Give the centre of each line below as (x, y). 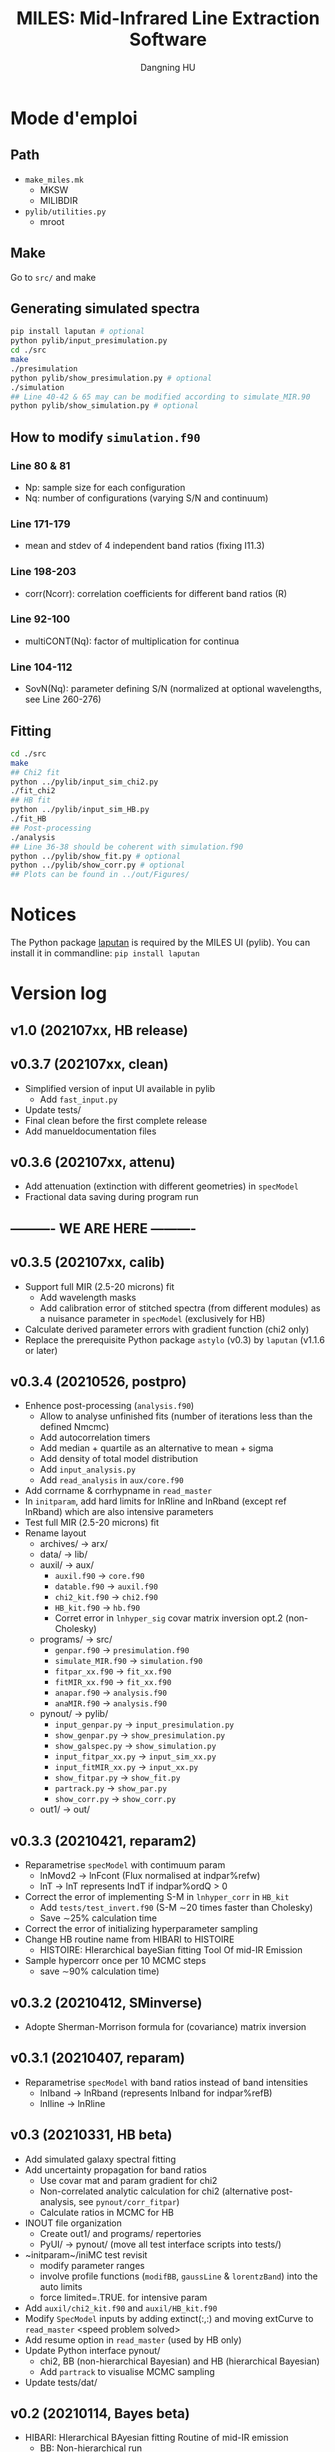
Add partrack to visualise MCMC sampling (127, 2371)
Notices (43, 914)
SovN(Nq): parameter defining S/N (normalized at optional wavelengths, (173, 689)
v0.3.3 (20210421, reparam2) (103, 1840)
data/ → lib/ (63, 1554)
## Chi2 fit (35, 772)
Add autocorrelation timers (95, 1438)
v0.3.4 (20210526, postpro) (98, 1381)
